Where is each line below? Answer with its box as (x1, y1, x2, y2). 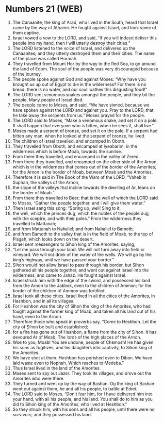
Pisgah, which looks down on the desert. (12, 236, 94, 242)
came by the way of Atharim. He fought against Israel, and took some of (12, 24, 157, 30)
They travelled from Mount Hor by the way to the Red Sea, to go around (12, 61, 156, 67)
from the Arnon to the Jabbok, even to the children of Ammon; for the (12, 283, 152, 288)
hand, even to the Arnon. (12, 313, 63, 319)
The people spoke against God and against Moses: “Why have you (12, 76, 146, 82)
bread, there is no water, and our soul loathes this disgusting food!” (12, 86, 147, 92)
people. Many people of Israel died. (12, 97, 84, 102)
